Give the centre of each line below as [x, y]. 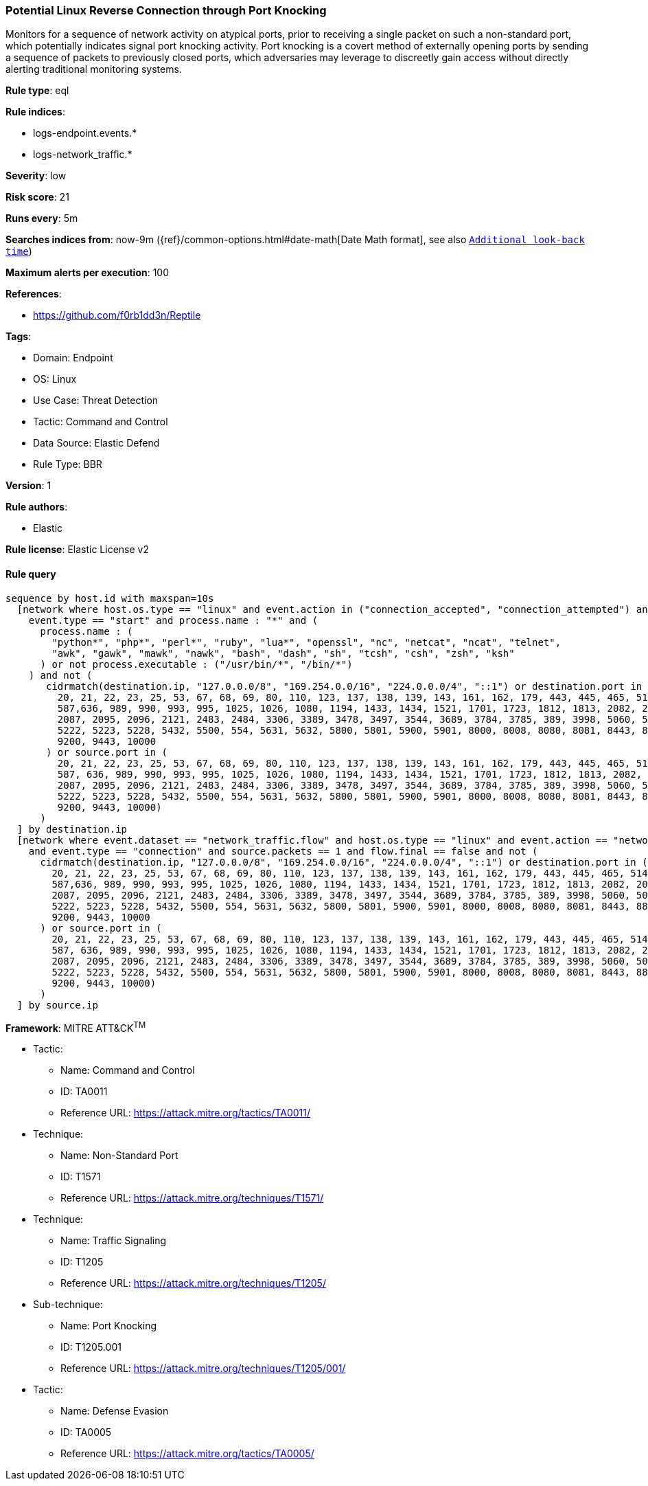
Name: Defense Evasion [115, 1411]
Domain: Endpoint [73, 358]
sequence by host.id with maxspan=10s [110, 598]
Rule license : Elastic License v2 [77, 550]
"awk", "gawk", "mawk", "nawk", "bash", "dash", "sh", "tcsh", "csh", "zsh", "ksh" [283, 653]
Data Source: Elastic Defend [96, 443]
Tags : [19, 337]
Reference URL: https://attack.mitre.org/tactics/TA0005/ [187, 1454]
